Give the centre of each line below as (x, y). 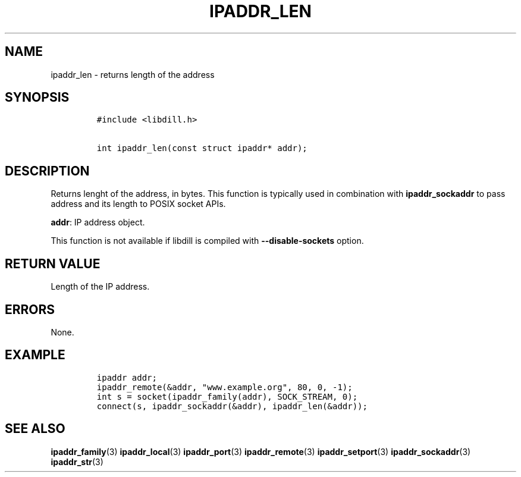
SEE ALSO (35, 429)
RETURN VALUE (53, 263)
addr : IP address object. (98, 222)
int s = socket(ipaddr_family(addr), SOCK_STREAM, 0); (227, 396)
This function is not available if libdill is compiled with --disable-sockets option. (207, 241)
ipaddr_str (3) (77, 462)
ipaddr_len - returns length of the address (133, 74)
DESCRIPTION (47, 171)
